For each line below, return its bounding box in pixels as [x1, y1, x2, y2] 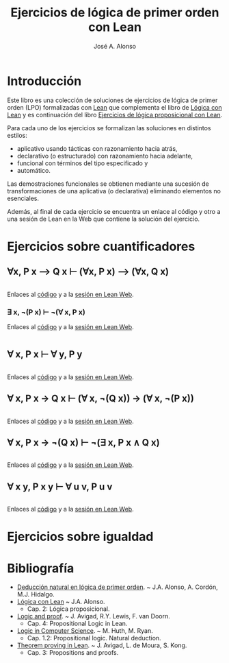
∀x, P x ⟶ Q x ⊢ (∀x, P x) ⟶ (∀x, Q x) [7, 266, 170, 278]
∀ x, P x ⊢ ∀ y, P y [7, 348, 83, 361]
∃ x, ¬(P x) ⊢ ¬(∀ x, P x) [7, 307, 85, 317]
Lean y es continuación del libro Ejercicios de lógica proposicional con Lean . [7, 110, 223, 119]
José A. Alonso [93, 42, 137, 50]
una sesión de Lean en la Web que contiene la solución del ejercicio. [7, 215, 200, 223]
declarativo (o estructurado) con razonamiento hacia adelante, [16, 152, 193, 160]
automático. [16, 166, 51, 174]
